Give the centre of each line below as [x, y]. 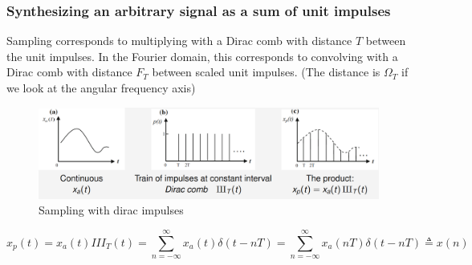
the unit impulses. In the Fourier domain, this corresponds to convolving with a [202, 56]
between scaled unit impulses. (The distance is [266, 72]
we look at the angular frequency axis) [101, 88]
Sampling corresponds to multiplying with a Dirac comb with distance [179, 41]
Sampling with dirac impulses [111, 210]
